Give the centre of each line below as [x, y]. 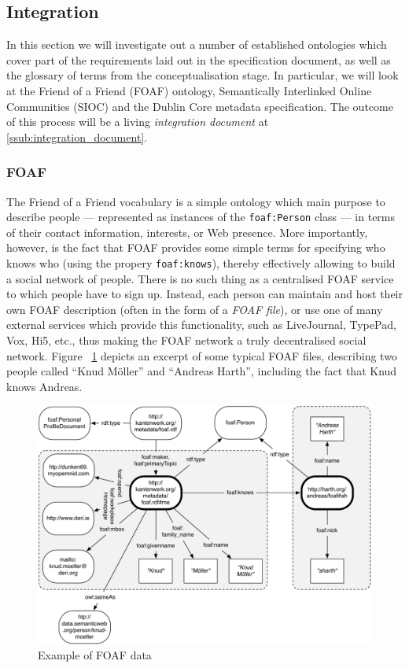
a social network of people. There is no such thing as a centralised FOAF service [200, 278]
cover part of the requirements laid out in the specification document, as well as [199, 59]
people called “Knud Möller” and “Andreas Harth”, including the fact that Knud [202, 371]
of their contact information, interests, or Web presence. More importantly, [187, 232]
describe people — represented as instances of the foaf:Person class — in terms [201, 217]
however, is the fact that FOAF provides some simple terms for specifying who [196, 247]
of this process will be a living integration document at [138, 122]
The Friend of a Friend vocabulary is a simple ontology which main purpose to [196, 201]
